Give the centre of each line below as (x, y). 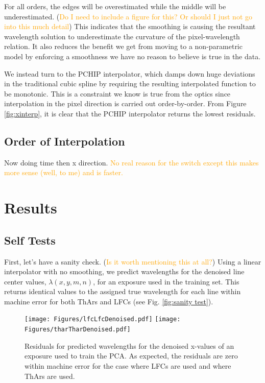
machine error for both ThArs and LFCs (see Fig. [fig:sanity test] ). (109, 301)
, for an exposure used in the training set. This (166, 281)
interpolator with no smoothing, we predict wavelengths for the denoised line (124, 271)
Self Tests (30, 240)
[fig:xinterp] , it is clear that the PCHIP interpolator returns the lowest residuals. (130, 113)
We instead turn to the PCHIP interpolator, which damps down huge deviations (130, 73)
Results (31, 208)
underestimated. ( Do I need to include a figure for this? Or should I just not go (128, 16)
